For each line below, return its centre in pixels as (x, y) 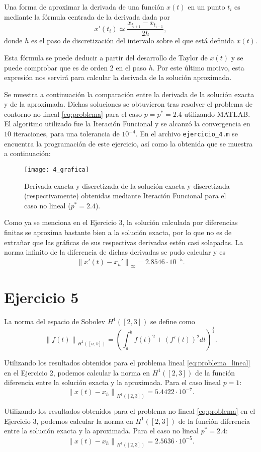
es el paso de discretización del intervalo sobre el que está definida (133, 41)
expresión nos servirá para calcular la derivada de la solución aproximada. (118, 77)
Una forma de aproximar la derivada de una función (84, 7)
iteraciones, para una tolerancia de (66, 134)
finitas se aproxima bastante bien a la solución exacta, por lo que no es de (118, 232)
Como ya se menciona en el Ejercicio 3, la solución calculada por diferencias (121, 222)
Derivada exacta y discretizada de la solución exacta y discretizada (127, 185)
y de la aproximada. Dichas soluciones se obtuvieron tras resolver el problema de (128, 104)
